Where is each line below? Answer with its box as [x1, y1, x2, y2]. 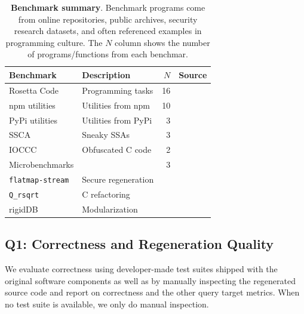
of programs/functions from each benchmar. [27, 48, 188, 60]
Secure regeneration [82, 173, 154, 185]
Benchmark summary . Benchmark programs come [11, 1, 205, 13]
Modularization [82, 202, 138, 215]
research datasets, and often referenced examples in [14, 24, 202, 37]
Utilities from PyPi [82, 113, 152, 126]
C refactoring [82, 187, 130, 200]
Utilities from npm [82, 98, 150, 111]
